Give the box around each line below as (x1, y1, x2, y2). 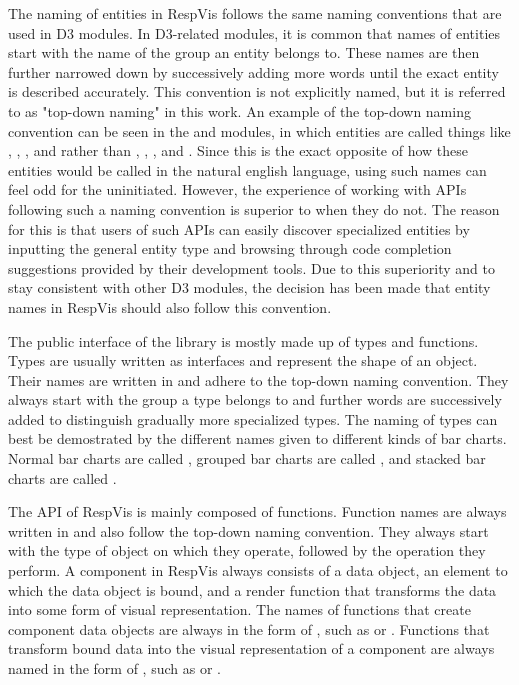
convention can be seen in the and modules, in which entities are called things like (8, 120, 511, 141)
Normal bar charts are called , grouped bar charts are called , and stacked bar (8, 448, 486, 469)
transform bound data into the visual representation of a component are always (8, 638, 495, 659)
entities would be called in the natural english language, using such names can (8, 159, 487, 180)
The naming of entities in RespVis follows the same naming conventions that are (8, 3, 502, 23)
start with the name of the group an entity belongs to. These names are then (8, 42, 480, 63)
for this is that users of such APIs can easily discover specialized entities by (8, 218, 470, 239)
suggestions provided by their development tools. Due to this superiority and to (8, 257, 495, 278)
